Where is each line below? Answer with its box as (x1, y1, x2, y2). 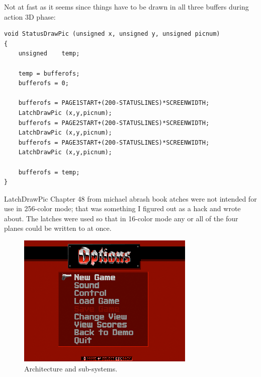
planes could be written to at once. (4, 223, 112, 233)
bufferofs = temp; (18, 168, 80, 176)
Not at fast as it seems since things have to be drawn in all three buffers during (4, 2, 249, 12)
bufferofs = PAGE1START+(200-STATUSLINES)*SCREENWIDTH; (18, 99, 210, 107)
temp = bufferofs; (18, 70, 80, 77)
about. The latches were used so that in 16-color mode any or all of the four (4, 213, 238, 223)
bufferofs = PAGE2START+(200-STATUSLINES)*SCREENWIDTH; (18, 119, 210, 127)
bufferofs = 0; (18, 80, 69, 87)
